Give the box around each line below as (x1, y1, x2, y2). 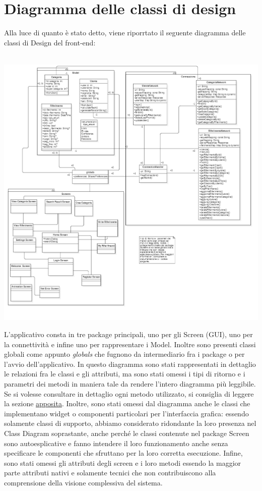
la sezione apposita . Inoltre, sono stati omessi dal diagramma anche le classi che (4, 398, 250, 409)
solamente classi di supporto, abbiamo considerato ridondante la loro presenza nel (4, 418, 256, 428)
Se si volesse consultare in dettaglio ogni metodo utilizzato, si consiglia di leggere (4, 388, 254, 399)
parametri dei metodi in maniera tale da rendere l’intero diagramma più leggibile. (4, 378, 256, 389)
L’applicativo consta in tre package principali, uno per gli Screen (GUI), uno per (4, 329, 253, 339)
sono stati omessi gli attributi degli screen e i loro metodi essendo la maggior (4, 457, 241, 468)
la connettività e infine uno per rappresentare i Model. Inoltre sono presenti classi (4, 339, 256, 349)
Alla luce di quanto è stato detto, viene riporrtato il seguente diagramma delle (4, 27, 246, 38)
